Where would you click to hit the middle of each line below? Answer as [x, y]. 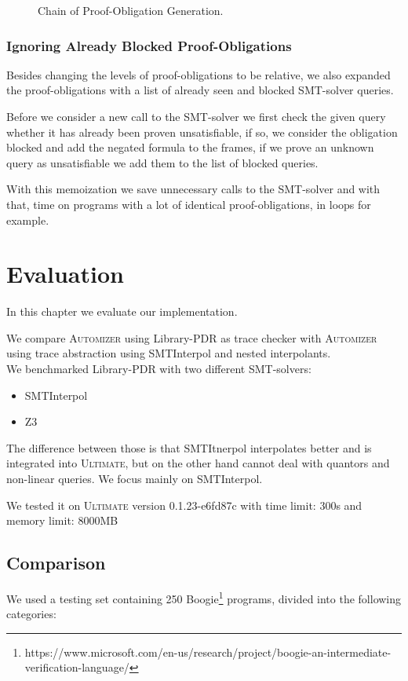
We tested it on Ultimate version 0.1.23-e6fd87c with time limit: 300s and [184, 505]
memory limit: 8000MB [62, 520]
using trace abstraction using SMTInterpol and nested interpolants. [169, 353]
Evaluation [65, 274]
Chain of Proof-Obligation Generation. [131, 10]
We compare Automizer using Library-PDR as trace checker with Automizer [192, 337]
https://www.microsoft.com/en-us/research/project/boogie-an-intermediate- [208, 652]
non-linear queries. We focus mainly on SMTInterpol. [135, 479]
